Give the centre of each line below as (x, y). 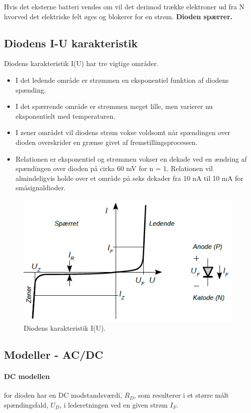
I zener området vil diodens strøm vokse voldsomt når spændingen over (123, 132)
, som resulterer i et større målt (181, 395)
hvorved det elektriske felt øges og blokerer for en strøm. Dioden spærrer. (118, 16)
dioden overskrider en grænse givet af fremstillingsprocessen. (107, 142)
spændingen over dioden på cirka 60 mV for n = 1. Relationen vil (114, 168)
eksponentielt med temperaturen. (65, 116)
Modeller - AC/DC (54, 355)
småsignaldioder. (41, 188)
